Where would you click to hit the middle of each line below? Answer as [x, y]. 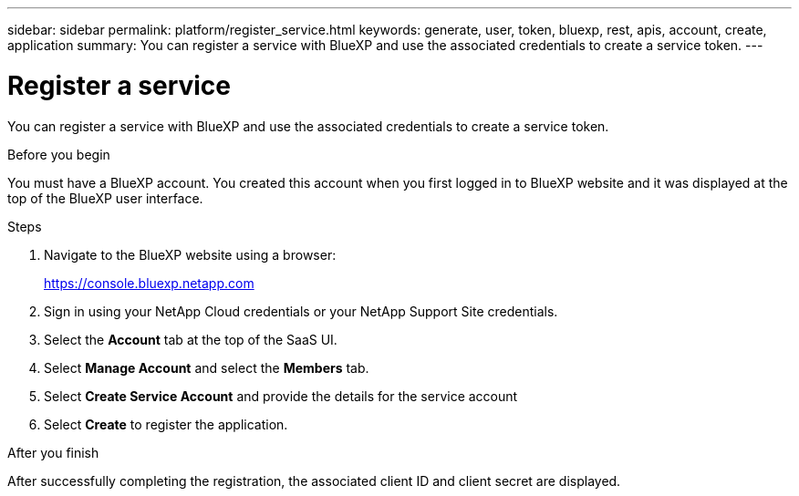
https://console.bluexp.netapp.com [149, 283]
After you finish [53, 452]
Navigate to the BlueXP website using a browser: [190, 254]
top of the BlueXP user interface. [105, 198]
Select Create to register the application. [166, 424]
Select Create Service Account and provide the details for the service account [281, 396]
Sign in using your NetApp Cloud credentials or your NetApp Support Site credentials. [301, 311]
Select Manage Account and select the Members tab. [207, 367]
